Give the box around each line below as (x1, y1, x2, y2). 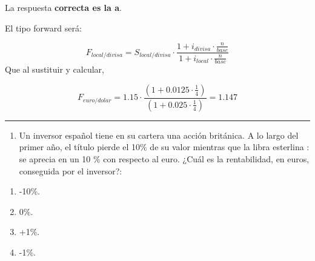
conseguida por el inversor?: (19, 164, 122, 177)
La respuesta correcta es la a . (5, 1, 122, 13)
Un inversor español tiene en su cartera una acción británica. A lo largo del (19, 128, 299, 141)
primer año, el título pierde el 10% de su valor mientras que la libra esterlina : (19, 140, 310, 153)
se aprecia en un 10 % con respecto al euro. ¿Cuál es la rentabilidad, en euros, (19, 153, 310, 165)
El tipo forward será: (5, 21, 82, 34)
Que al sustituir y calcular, (5, 63, 104, 76)
